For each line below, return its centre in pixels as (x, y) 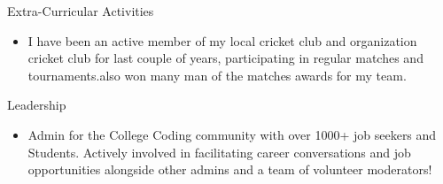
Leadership (37, 105)
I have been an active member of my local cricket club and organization (222, 40)
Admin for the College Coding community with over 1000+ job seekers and (232, 134)
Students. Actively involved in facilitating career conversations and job (219, 152)
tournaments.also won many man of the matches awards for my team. (217, 75)
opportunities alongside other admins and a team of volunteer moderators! (230, 169)
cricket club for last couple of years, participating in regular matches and (225, 58)
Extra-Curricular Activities (81, 11)
